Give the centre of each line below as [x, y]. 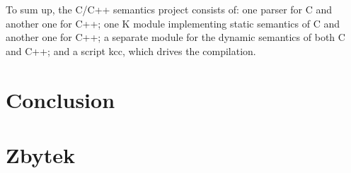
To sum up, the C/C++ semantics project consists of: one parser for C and [169, 9]
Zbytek [40, 154]
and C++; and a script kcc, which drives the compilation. [131, 50]
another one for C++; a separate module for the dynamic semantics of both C [175, 37]
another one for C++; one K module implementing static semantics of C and [173, 23]
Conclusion [61, 99]
